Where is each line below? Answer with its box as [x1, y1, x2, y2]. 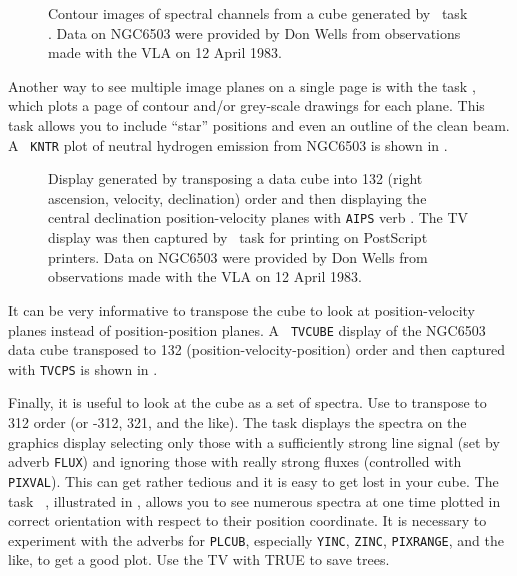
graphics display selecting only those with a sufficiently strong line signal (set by [8, 431, 500, 452]
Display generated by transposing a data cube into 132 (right [48, 168, 423, 189]
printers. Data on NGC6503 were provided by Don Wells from [48, 246, 428, 267]
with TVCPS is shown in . [8, 358, 158, 379]
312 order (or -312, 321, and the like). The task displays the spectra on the [8, 412, 467, 432]
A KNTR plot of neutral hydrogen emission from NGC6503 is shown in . [8, 134, 448, 155]
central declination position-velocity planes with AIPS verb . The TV [48, 207, 469, 228]
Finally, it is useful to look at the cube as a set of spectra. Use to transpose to [8, 392, 487, 413]
